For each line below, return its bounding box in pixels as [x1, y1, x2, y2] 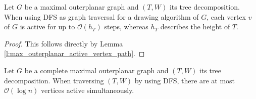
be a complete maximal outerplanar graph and [24, 65, 169, 75]
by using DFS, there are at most [134, 75, 235, 85]
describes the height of [160, 21, 230, 32]
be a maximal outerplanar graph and [24, 2, 139, 12]
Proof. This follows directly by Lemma [4, 38, 123, 48]
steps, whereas [104, 21, 148, 32]
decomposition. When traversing [4, 75, 104, 85]
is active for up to [20, 21, 75, 32]
